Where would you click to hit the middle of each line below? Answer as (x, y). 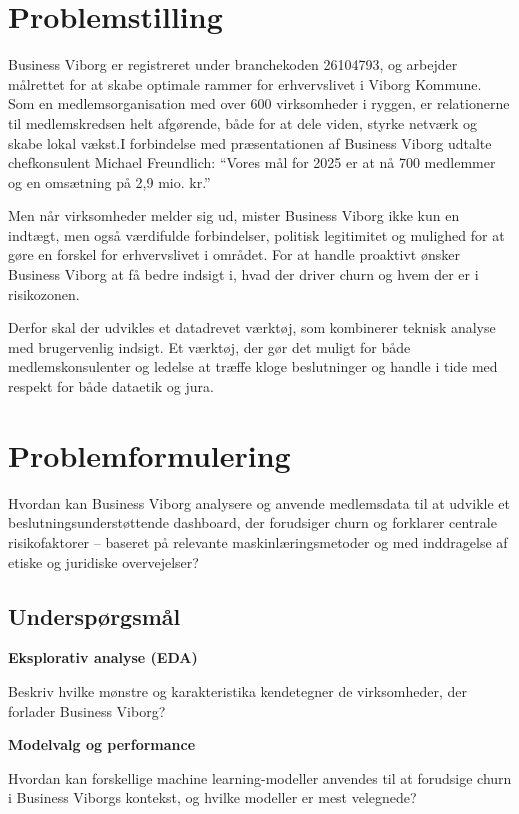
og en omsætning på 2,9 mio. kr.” (109, 181)
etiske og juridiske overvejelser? (103, 561)
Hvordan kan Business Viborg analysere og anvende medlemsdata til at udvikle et (259, 502)
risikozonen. (44, 293)
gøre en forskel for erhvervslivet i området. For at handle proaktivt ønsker (234, 254)
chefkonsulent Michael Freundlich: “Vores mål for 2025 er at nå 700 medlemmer (252, 162)
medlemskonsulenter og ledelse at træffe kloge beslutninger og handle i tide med (253, 366)
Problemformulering (149, 454)
